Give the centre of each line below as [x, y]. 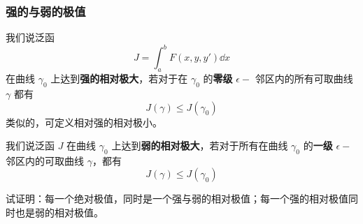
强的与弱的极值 [46, 11]
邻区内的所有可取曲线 [304, 79]
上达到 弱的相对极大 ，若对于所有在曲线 [200, 145]
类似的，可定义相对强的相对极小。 [84, 122]
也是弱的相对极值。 [59, 212]
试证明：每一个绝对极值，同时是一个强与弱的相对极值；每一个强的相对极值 [177, 199]
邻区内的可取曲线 [45, 160]
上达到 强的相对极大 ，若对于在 [119, 79]
